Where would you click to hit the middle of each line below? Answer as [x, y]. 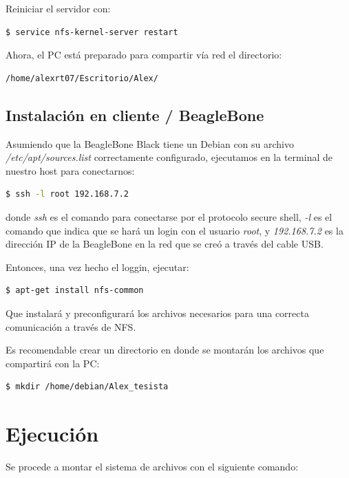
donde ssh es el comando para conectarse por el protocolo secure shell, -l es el [169, 216]
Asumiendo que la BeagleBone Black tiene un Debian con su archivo [150, 143]
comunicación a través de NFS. [71, 326]
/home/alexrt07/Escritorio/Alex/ [82, 78]
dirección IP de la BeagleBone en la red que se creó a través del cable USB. [165, 244]
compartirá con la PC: [53, 363]
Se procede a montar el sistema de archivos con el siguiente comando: [152, 467]
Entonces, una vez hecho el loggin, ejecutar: [97, 267]
